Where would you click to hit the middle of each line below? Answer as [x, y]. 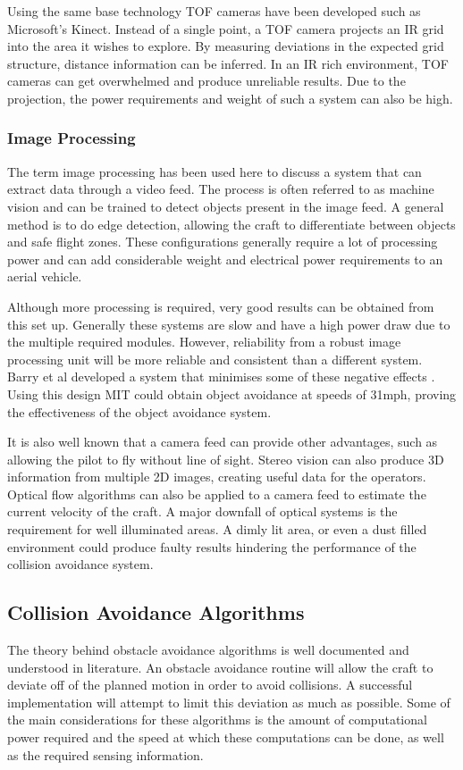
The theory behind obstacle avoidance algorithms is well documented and [208, 650]
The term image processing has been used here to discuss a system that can [215, 171]
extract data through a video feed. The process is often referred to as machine [221, 189]
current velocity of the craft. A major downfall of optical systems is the [202, 511]
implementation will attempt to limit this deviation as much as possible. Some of [229, 702]
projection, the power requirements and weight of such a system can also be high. [230, 98]
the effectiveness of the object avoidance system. [139, 411]
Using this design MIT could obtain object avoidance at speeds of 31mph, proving [232, 393]
